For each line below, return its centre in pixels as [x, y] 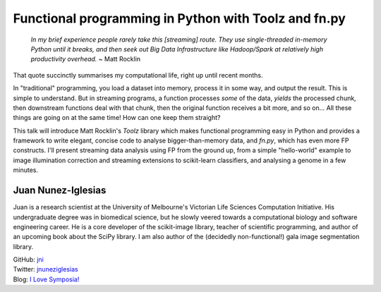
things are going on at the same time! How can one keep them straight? [117, 118]
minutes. [26, 170]
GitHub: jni [28, 260]
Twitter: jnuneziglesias [46, 269]
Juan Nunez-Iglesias [60, 190]
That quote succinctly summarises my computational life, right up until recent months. [138, 75]
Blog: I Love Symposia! [46, 279]
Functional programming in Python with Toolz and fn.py [179, 18]
